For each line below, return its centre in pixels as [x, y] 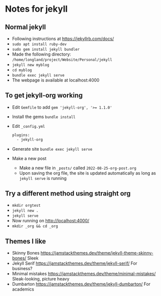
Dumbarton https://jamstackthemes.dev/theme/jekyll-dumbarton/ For [81, 284]
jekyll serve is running [43, 178]
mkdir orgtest [26, 206]
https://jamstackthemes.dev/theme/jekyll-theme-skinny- [97, 253]
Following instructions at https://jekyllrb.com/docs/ [63, 39]
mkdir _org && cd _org [35, 226]
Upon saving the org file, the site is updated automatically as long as [88, 173]
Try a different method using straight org [68, 193]
